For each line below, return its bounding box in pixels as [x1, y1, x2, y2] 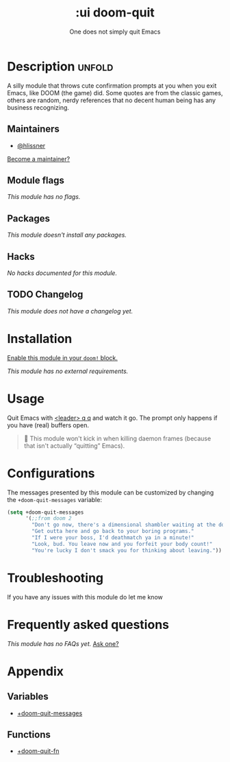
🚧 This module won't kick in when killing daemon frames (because [23, 434, 212, 442]
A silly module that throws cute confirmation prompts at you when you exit [7, 81, 217, 90]
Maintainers [7, 123, 60, 135]
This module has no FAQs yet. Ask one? [7, 639, 119, 647]
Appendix [7, 663, 64, 679]
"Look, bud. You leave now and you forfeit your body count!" [31, 540, 213, 547]
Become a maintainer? [7, 154, 71, 163]
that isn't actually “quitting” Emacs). [23, 441, 125, 450]
